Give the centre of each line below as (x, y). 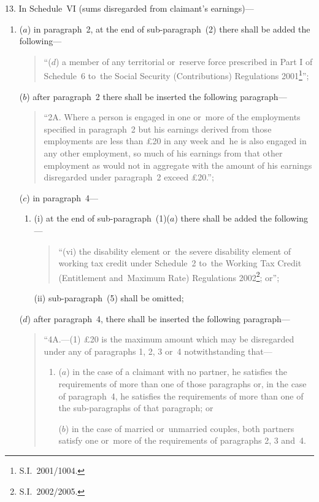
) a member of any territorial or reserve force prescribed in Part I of (184, 61)
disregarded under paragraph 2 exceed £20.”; (129, 177)
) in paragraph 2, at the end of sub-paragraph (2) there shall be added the (169, 29)
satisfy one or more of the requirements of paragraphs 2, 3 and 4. (182, 440)
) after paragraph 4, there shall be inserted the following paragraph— (159, 318)
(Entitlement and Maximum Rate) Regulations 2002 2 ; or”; (169, 276)
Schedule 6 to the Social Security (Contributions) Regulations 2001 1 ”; (176, 75)
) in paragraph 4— (63, 197)
